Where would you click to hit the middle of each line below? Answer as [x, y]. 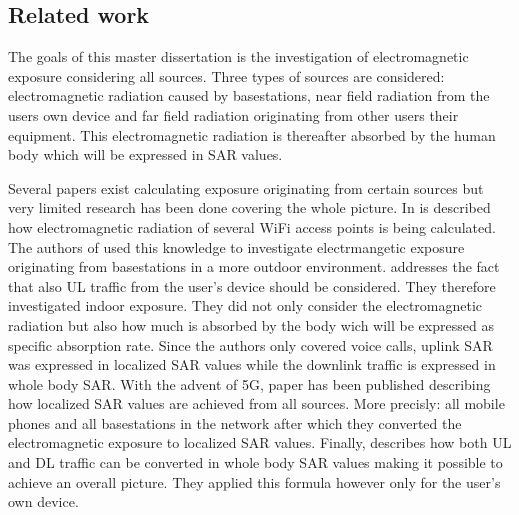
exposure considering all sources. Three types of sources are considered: [226, 75]
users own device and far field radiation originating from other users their [233, 114]
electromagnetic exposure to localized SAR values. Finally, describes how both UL [260, 442]
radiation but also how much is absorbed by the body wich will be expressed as [251, 324]
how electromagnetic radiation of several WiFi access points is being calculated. [252, 226]
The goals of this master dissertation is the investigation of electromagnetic [238, 56]
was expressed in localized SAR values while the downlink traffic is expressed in [252, 364]
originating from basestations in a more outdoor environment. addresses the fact [254, 266]
